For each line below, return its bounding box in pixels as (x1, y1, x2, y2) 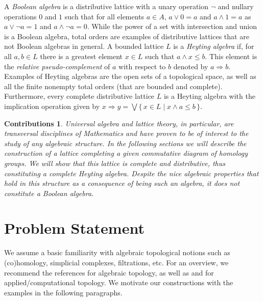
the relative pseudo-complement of (4, 61, 110, 71)
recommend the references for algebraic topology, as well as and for (4, 267, 214, 278)
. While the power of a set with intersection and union (87, 21, 257, 32)
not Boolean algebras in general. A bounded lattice (4, 41, 164, 51)
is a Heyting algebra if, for (173, 41, 254, 51)
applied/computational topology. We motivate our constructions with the (4, 277, 233, 288)
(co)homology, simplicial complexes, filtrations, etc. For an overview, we (4, 257, 229, 267)
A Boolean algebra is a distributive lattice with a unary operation (4, 1, 209, 11)
